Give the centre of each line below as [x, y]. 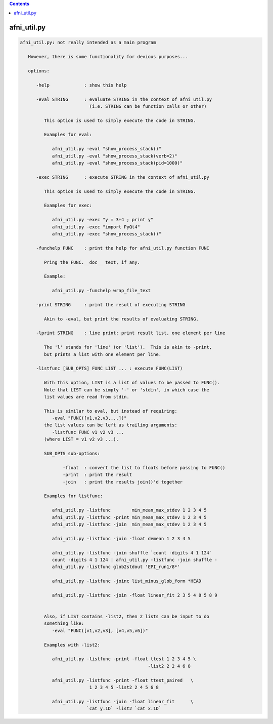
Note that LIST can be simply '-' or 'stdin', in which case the [127, 390]
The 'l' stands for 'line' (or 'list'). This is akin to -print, [128, 347]
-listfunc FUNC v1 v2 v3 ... [88, 432]
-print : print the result [97, 475]
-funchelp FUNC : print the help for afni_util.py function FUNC [123, 248]
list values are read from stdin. [87, 397]
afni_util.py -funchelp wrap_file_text [101, 291]
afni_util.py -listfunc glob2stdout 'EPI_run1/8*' [116, 567]
